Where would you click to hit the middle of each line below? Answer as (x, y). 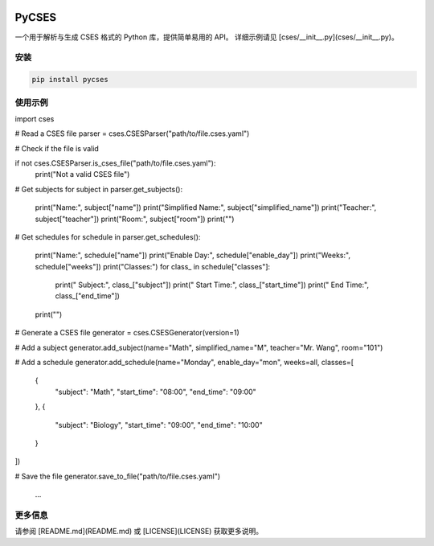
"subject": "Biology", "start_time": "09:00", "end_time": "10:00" (159, 425)
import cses (35, 119)
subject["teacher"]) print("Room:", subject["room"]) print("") (135, 219)
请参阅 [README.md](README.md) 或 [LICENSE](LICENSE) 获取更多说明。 (139, 532)
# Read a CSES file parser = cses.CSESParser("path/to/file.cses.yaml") (132, 133)
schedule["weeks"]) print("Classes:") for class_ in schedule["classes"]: (153, 266)
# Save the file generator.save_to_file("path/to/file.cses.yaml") (118, 476)
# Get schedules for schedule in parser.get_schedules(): (108, 236)
